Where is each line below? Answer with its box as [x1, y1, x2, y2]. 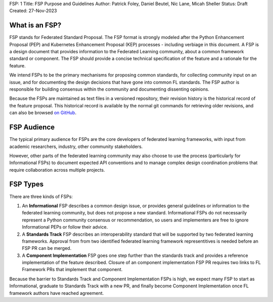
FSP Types [9, 180, 44, 188]
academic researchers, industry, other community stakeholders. [9, 143, 143, 149]
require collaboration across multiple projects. [9, 167, 105, 173]
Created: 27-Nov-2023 [9, 8, 57, 14]
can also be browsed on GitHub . [9, 109, 77, 116]
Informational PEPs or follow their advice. [22, 224, 108, 230]
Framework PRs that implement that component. [22, 267, 123, 273]
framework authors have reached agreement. [9, 290, 104, 296]
